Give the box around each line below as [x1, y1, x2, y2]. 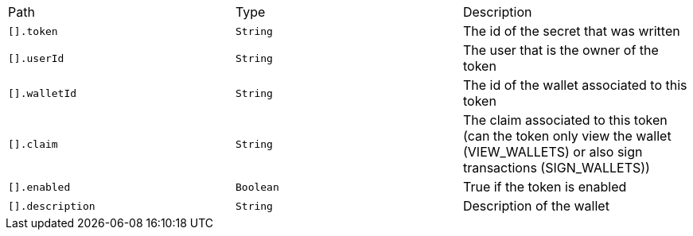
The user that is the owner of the [462, 42, 659, 58]
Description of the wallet [462, 198, 609, 214]
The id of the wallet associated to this [462, 77, 687, 93]
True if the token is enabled [462, 179, 627, 195]
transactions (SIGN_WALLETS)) [462, 160, 650, 176]
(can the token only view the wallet [462, 128, 672, 144]
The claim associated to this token [462, 112, 668, 128]
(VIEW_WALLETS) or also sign [462, 144, 643, 160]
